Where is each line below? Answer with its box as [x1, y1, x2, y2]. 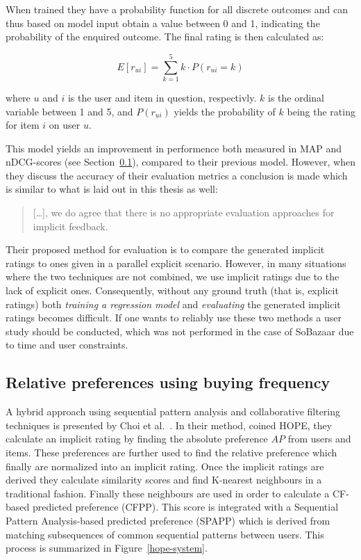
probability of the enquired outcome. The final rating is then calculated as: [6, 29, 324, 44]
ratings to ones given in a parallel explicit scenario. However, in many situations [6, 255, 346, 270]
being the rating [287, 104, 355, 118]
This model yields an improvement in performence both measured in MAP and [6, 141, 342, 155]
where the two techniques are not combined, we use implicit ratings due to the [6, 269, 339, 284]
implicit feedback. [33, 218, 108, 233]
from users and [287, 431, 351, 446]
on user [49, 118, 81, 132]
